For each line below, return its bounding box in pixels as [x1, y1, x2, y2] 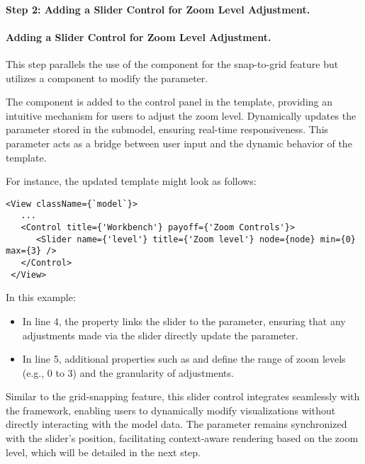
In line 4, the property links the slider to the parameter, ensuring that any [22, 313, 346, 328]
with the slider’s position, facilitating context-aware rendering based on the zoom [6, 431, 359, 446]
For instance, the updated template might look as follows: [6, 174, 257, 188]
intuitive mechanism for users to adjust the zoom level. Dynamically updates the [6, 108, 356, 123]
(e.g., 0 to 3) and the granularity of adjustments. [22, 365, 234, 380]
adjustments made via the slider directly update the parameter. [22, 327, 298, 342]
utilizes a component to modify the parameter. [6, 70, 208, 85]
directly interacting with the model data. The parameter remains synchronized [6, 417, 347, 431]
